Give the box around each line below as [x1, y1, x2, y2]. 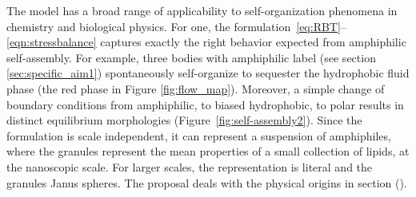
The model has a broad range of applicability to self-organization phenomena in [6, 2, 398, 18]
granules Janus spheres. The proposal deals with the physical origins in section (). [6, 174, 407, 191]
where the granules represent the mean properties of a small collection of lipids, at [6, 143, 410, 160]
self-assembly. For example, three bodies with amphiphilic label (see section [6, 49, 376, 65]
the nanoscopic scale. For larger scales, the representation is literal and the [6, 158, 373, 175]
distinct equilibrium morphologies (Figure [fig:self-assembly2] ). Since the [6, 112, 362, 128]
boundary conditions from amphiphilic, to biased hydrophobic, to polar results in [6, 96, 404, 112]
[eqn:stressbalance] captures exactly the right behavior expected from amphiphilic [6, 33, 406, 50]
